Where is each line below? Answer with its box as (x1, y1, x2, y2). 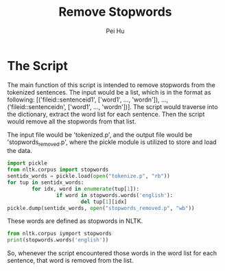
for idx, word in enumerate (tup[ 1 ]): (32, 185, 139, 192)
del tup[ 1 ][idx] (80, 198, 128, 205)
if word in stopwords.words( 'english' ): (56, 191, 174, 199)
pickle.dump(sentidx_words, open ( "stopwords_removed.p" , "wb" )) (7, 204, 195, 211)
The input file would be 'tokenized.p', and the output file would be (7, 130, 193, 139)
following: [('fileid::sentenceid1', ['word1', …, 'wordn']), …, (7, 95, 169, 104)
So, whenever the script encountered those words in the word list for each (7, 249, 217, 257)
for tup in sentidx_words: (7, 179, 84, 186)
